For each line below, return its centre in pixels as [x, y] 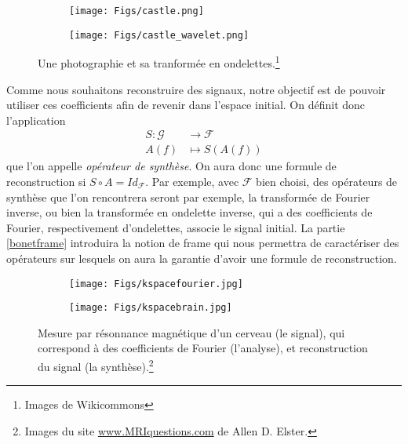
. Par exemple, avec [192, 181]
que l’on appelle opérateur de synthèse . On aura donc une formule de [171, 166]
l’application [36, 120]
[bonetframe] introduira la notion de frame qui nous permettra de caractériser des [203, 243]
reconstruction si [46, 181]
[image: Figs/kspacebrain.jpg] [151, 308]
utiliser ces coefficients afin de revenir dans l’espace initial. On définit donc [186, 105]
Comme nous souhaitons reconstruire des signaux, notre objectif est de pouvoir [196, 89]
